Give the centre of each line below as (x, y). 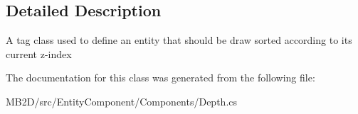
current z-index (39, 53)
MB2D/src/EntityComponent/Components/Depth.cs (122, 101)
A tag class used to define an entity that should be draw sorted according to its (179, 40)
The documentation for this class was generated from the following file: (160, 78)
